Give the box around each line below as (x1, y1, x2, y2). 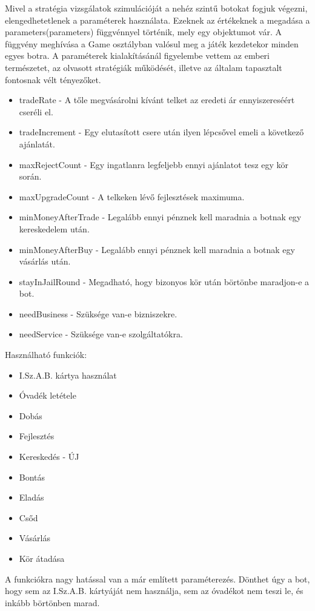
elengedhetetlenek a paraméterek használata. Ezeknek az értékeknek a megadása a (5, 13, 310, 26)
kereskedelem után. (19, 222, 90, 235)
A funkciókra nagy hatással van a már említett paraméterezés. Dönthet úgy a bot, (5, 572, 310, 585)
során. (19, 170, 42, 183)
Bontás (19, 470, 45, 483)
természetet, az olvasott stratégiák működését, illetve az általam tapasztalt (5, 61, 282, 73)
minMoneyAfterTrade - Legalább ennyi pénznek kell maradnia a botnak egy (19, 211, 302, 223)
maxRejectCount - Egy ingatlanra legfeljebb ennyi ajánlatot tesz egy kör (19, 158, 289, 170)
